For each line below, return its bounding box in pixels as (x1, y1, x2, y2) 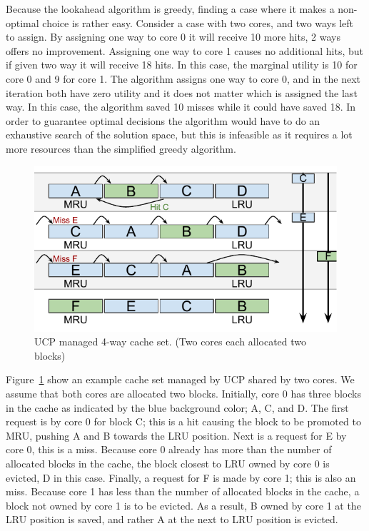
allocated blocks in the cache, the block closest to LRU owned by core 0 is (6, 455, 330, 470)
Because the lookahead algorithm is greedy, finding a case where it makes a (6, 1, 335, 16)
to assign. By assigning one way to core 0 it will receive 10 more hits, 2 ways (6, 29, 340, 44)
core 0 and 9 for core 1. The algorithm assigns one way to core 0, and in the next (6, 71, 360, 86)
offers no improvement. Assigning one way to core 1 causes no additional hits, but (6, 43, 364, 58)
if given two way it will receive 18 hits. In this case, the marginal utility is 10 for (6, 57, 358, 72)
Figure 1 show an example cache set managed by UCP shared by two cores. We (6, 372, 355, 387)
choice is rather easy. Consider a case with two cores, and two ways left (42, 15, 354, 30)
